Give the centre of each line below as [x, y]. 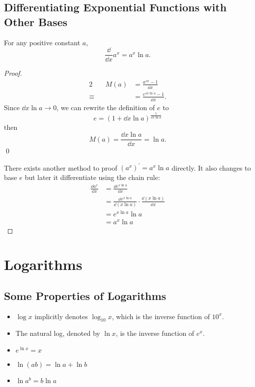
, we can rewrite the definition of [106, 107]
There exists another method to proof [61, 167]
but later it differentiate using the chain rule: [92, 177]
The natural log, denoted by [58, 333]
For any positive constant [42, 42]
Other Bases [36, 21]
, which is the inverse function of [161, 316]
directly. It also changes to [211, 167]
